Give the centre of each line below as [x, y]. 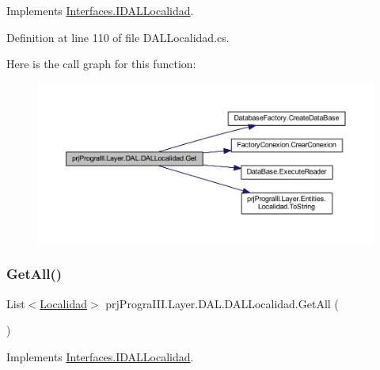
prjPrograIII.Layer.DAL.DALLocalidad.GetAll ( [222, 303]
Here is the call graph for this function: [101, 64]
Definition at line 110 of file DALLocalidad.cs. [118, 37]
